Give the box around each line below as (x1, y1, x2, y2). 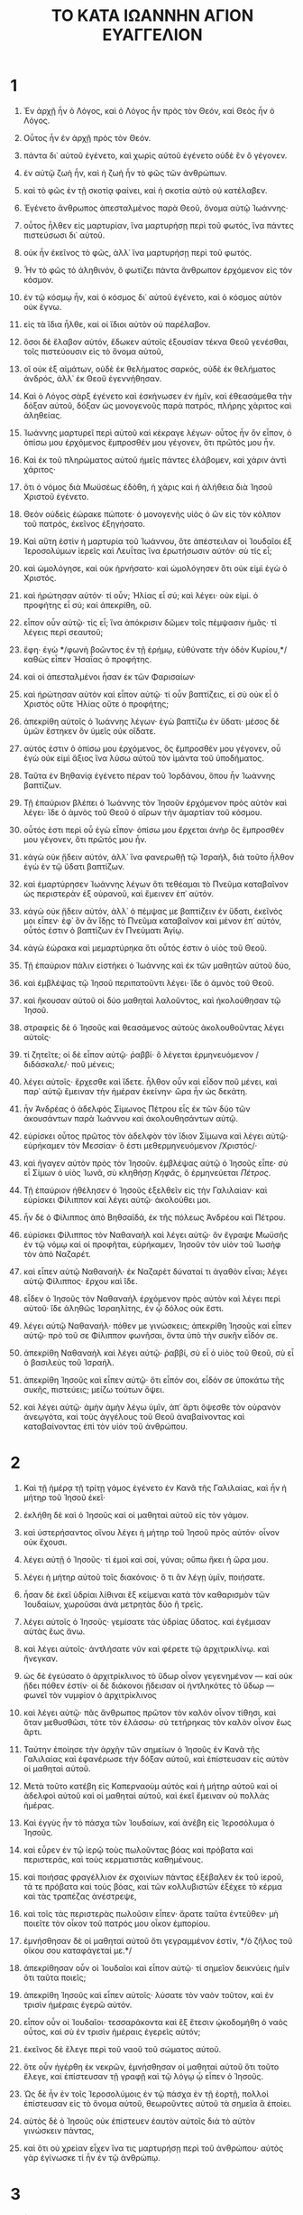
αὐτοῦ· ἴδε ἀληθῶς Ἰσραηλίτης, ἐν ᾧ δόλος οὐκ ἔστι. (23, 1302, 225, 1313)
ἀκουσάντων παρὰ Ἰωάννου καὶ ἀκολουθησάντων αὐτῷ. (23, 1112, 238, 1123)
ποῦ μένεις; (71, 1058, 115, 1069)
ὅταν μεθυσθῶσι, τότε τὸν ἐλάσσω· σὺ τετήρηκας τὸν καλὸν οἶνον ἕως (23, 1716, 292, 1727)
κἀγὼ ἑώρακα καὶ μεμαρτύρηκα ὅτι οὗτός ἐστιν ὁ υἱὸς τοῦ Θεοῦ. (23, 942, 268, 953)
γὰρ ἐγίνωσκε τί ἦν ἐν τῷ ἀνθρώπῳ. (23, 2152, 161, 2163)
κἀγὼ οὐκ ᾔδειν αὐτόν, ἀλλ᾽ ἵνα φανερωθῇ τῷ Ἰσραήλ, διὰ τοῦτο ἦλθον (23, 851, 295, 862)
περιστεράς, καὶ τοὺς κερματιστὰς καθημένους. (23, 1854, 204, 1864)
